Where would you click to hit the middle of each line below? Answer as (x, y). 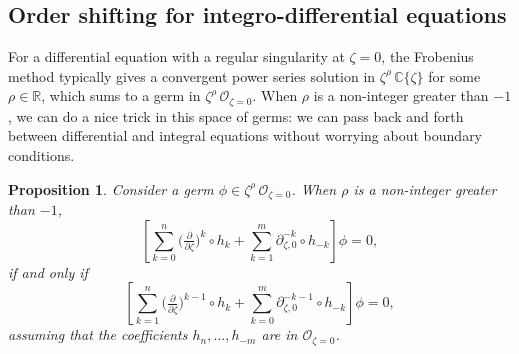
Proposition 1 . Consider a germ (111, 188)
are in (279, 334)
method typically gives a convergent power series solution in (192, 75)
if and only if (48, 271)
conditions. (41, 155)
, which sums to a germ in (121, 95)
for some (454, 75)
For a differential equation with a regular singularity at (176, 56)
